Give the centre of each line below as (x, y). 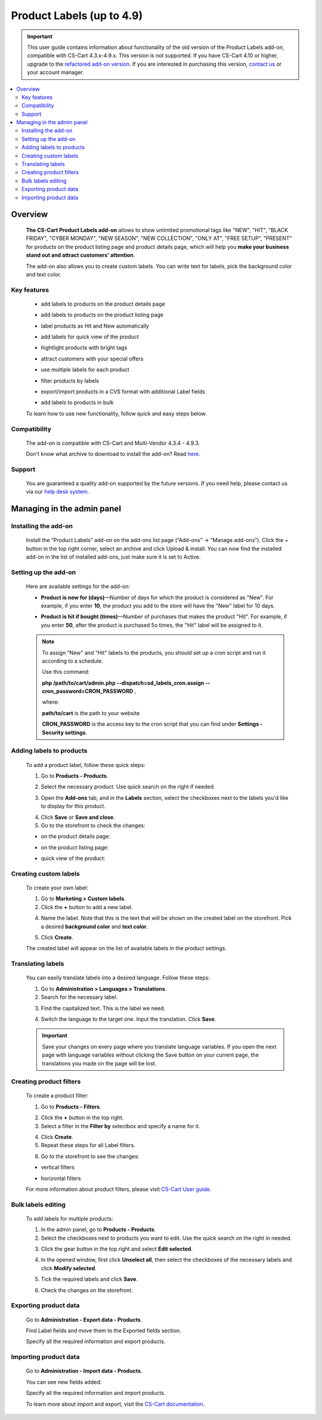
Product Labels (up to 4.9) (77, 16)
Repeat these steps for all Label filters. (88, 1145)
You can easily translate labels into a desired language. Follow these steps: (118, 978)
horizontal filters (61, 1178)
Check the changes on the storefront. (87, 1290)
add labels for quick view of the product (90, 337)
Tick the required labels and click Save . (89, 1279)
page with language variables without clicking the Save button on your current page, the (151, 1055)
